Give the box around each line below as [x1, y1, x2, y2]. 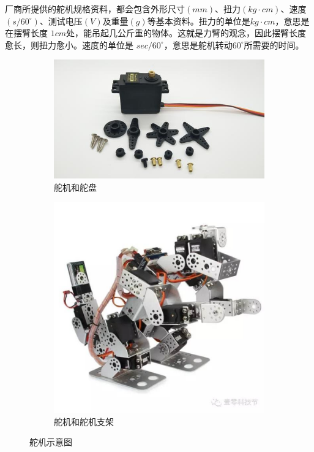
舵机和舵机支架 [54, 415, 114, 427]
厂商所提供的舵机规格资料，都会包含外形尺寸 [5, 2, 185, 15]
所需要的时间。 [244, 38, 304, 51]
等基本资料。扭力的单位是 [147, 14, 250, 27]
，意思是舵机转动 [163, 38, 233, 51]
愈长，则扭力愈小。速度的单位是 [5, 38, 133, 51]
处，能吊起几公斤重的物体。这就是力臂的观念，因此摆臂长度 [66, 26, 307, 39]
